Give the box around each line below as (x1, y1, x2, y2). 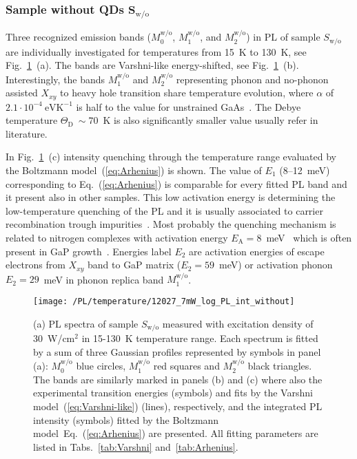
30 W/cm (33, 331, 75, 345)
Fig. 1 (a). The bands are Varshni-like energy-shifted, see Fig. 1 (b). (6, 58, 299, 72)
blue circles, (76, 359, 126, 373)
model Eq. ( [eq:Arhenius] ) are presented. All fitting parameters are (33, 426, 318, 440)
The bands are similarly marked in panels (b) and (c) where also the (33, 372, 323, 386)
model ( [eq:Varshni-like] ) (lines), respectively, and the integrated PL (33, 398, 323, 413)
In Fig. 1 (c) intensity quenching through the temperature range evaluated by (6, 149, 336, 164)
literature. (6, 126, 48, 140)
